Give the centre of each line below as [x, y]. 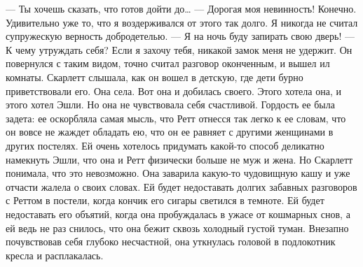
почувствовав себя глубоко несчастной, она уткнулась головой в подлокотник [171, 241]
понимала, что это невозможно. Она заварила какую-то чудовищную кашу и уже [178, 173]
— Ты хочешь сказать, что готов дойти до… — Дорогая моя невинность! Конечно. [181, 8]
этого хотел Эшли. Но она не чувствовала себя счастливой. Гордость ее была [170, 104]
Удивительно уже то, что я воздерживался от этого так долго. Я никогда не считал [182, 22]
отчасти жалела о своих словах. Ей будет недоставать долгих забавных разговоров [181, 186]
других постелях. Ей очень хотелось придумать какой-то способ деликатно [165, 145]
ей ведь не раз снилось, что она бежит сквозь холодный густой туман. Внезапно [177, 228]
